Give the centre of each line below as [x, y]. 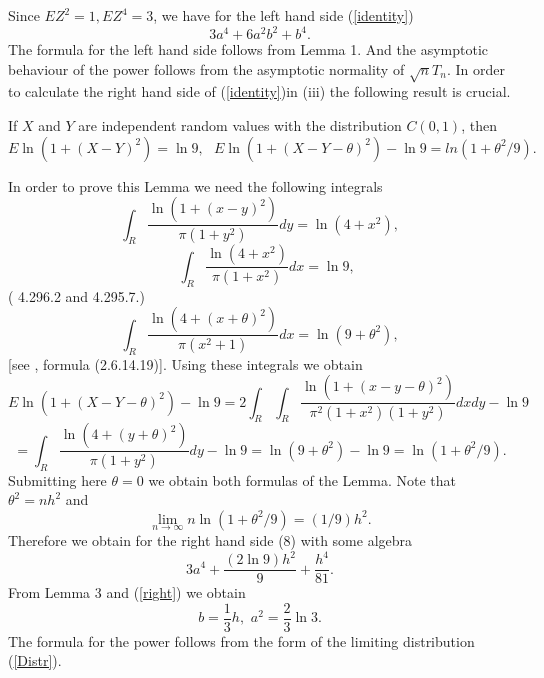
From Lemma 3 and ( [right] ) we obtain [127, 592]
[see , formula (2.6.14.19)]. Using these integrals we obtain [185, 363]
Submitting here [57, 479]
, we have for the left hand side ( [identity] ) [283, 15]
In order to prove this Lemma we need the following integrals [195, 185]
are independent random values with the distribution [240, 125]
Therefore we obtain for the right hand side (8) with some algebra [210, 540]
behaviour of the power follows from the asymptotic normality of [206, 68]
